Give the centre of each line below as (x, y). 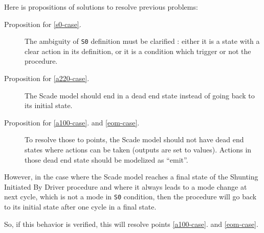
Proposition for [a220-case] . (47, 78)
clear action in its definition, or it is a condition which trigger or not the (138, 51)
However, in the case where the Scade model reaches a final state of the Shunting (131, 177)
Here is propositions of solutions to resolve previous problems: (101, 7)
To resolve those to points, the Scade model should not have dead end (134, 139)
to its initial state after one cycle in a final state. (80, 207)
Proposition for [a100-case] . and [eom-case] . (72, 122)
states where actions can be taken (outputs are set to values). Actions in (138, 149)
